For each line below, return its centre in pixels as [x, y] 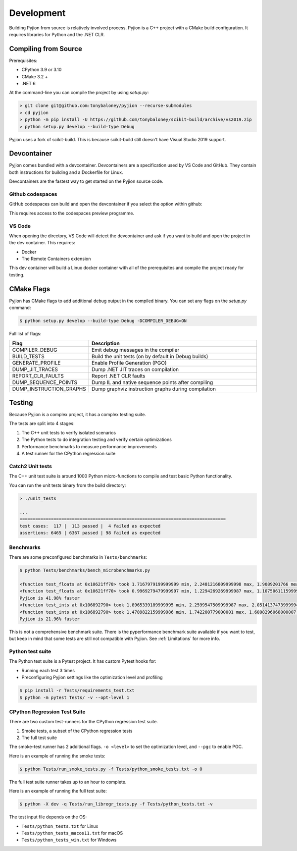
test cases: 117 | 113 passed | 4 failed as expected [90, 526]
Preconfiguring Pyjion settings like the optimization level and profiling [92, 677]
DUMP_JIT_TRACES [35, 369]
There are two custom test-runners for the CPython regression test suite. [84, 722]
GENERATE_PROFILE [36, 363]
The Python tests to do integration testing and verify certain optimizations [97, 440]
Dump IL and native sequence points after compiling [152, 382]
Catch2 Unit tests [30, 466]
